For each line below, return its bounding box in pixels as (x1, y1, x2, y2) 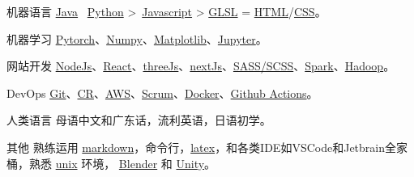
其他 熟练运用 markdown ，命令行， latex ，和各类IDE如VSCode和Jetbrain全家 (6, 138, 408, 155)
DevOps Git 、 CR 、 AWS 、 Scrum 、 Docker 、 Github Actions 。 (6, 84, 318, 101)
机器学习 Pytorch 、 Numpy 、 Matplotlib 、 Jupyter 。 (6, 30, 267, 47)
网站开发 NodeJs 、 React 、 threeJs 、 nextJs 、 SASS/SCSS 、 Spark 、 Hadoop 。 (6, 57, 395, 74)
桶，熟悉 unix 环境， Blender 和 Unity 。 (6, 154, 216, 171)
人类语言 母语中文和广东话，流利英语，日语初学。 (6, 112, 271, 129)
